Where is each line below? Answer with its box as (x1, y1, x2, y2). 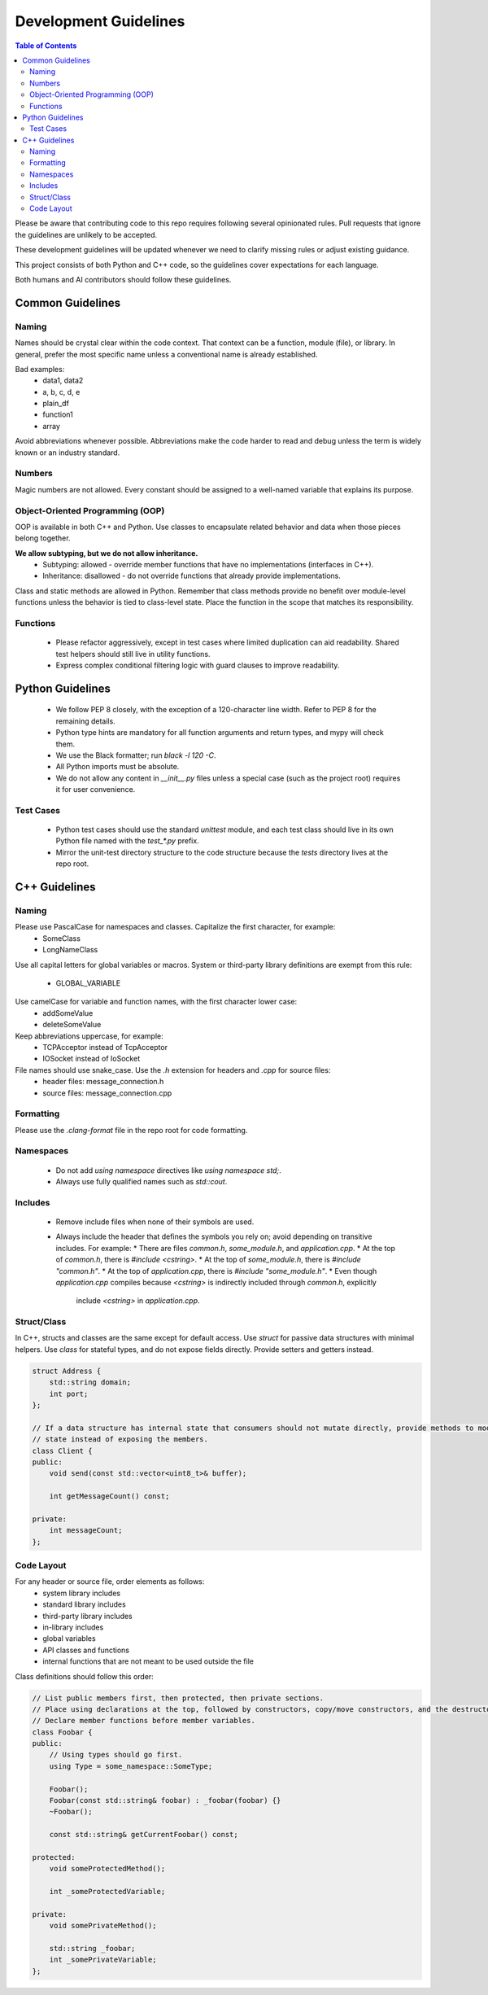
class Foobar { (32, 1727, 93, 1737)
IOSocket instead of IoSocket (42, 1054, 141, 1064)
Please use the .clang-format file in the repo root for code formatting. (15, 1125, 248, 1135)
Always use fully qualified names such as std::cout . (55, 1176, 228, 1186)
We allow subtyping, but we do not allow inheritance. (15, 548, 198, 558)
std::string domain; (49, 1378, 132, 1387)
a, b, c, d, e (42, 387, 81, 396)
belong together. (15, 533, 71, 543)
